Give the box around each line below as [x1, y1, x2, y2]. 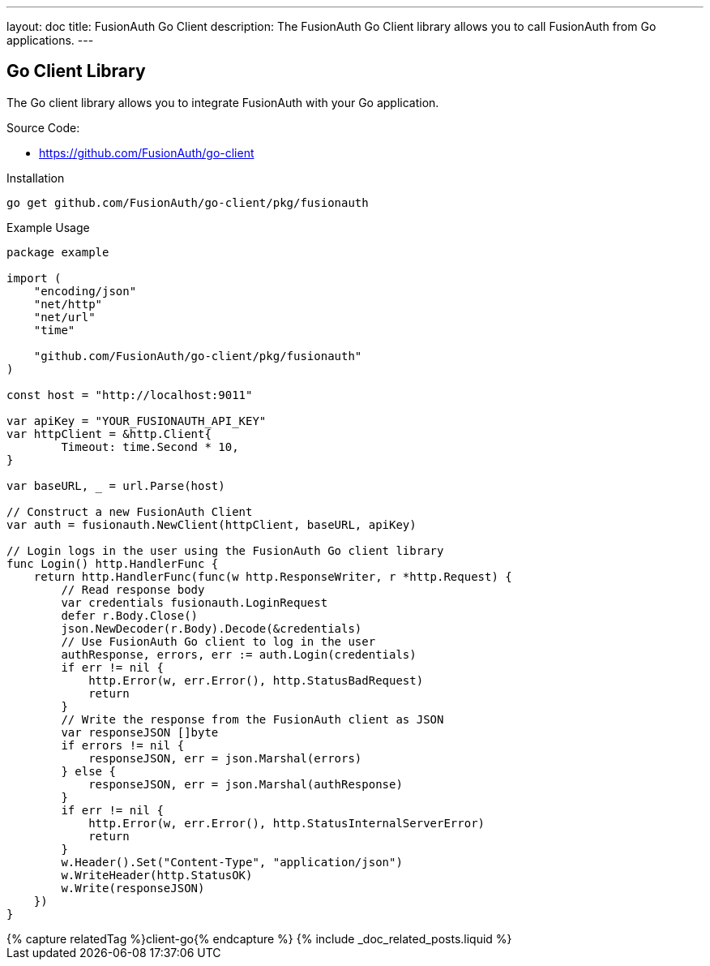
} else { [61, 764, 116, 778]
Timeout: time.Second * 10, [61, 440, 239, 453]
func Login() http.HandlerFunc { [6, 556, 219, 570]
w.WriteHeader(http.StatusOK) [61, 868, 253, 882]
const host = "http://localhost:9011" [6, 388, 253, 401]
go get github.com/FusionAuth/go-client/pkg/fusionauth [6, 195, 369, 209]
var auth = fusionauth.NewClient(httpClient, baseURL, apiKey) [6, 517, 417, 531]
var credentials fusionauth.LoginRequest [61, 595, 328, 609]
